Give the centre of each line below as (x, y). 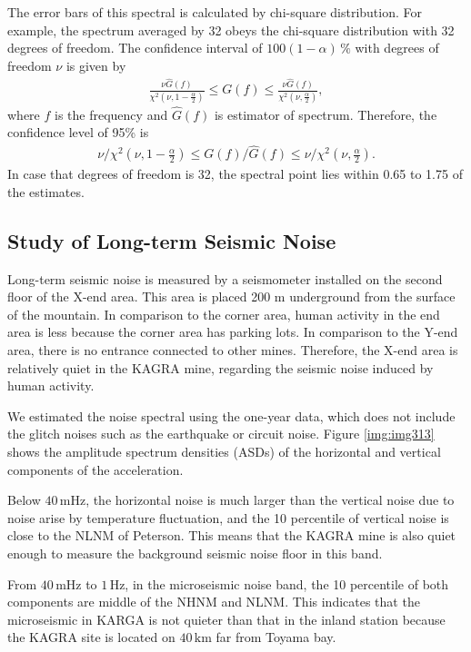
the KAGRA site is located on (91, 637)
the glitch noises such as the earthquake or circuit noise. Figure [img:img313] (221, 434)
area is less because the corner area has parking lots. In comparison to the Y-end (233, 332)
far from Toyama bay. (276, 637)
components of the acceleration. (95, 469)
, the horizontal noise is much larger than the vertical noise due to (270, 500)
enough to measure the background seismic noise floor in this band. (195, 553)
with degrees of (397, 48)
